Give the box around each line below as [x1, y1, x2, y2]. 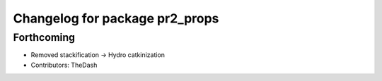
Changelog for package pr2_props [13, 11, 219, 26]
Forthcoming [13, 31, 76, 44]
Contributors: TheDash [30, 61, 98, 69]
